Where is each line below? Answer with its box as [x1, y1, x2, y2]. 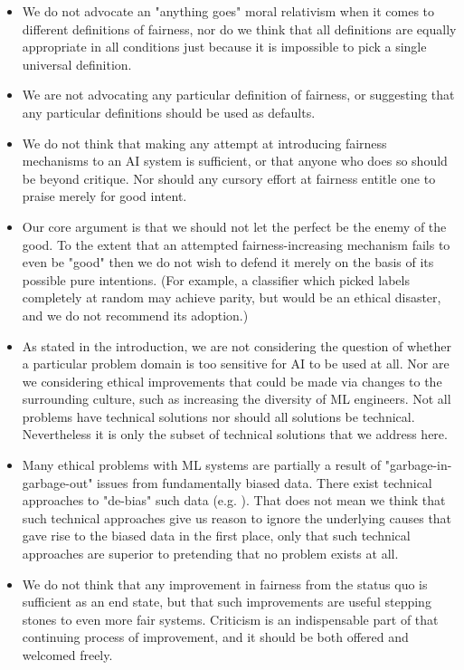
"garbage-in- [384, 455, 452, 474]
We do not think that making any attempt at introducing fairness [22, 133, 387, 152]
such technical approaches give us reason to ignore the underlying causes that [22, 508, 452, 527]
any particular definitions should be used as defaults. [22, 102, 316, 121]
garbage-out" [22, 473, 93, 492]
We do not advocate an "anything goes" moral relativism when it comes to [22, 2, 435, 20]
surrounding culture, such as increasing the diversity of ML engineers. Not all [22, 389, 451, 408]
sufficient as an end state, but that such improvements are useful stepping [22, 592, 431, 611]
